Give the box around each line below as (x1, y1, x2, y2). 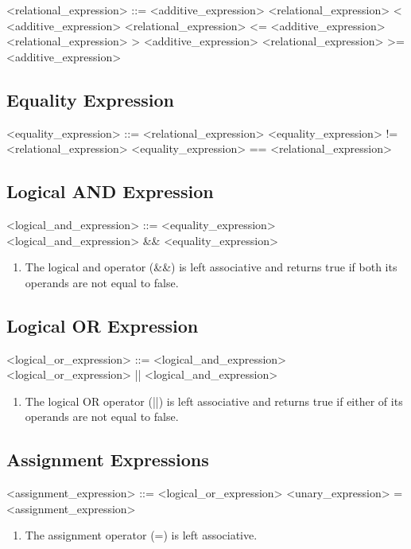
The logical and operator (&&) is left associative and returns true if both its (25, 259, 397, 275)
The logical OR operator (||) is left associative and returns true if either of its (25, 392, 403, 409)
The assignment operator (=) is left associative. (25, 527, 258, 543)
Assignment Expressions (6, 447, 209, 472)
